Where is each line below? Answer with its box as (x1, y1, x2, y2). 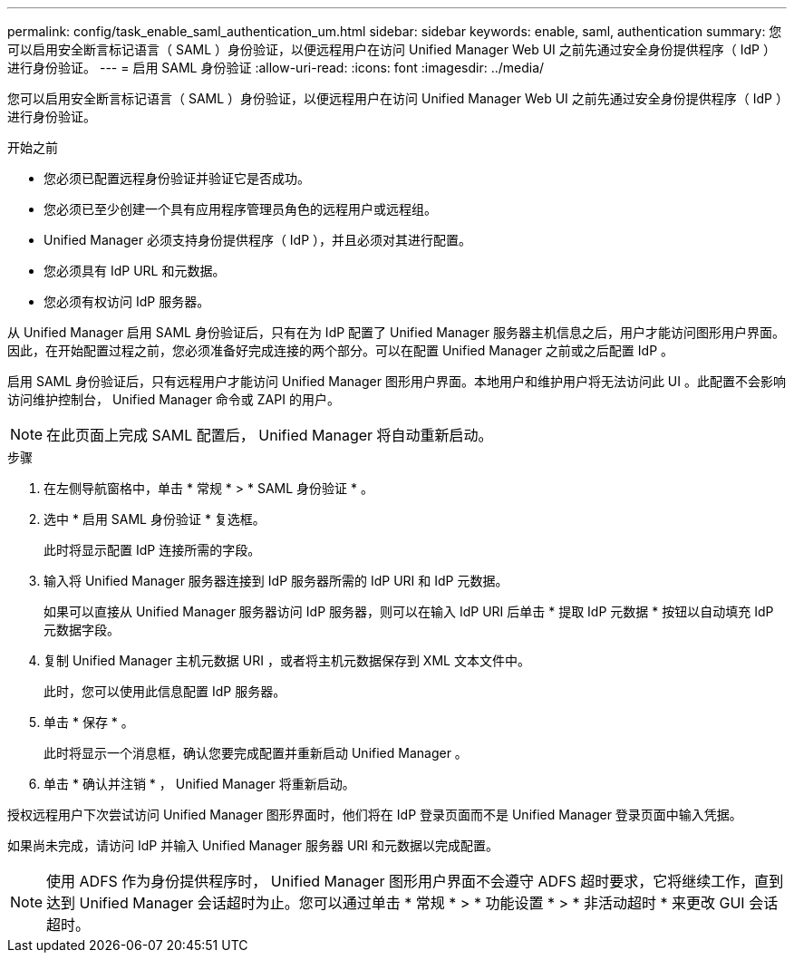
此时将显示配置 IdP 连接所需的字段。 (44, 542, 261, 558)
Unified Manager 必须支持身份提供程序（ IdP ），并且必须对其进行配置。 (44, 232, 472, 247)
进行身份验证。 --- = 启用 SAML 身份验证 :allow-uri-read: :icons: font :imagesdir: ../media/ (7, 60, 545, 75)
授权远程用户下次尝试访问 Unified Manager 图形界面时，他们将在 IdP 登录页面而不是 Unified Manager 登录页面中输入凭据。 (7, 807, 742, 822)
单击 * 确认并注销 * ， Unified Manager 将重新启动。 (44, 776, 355, 791)
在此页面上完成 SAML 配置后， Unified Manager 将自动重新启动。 (46, 426, 493, 444)
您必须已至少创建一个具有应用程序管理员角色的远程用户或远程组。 (44, 201, 437, 217)
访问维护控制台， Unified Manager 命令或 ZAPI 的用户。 (7, 392, 340, 407)
